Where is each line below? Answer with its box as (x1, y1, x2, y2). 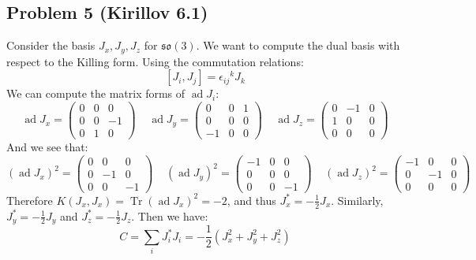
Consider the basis (6, 37, 96, 54)
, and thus (227, 191, 276, 208)
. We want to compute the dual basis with (196, 37, 400, 54)
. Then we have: (131, 207, 208, 224)
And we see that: (6, 139, 88, 154)
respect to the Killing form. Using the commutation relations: (6, 53, 304, 69)
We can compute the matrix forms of (6, 85, 186, 102)
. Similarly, (331, 191, 384, 208)
